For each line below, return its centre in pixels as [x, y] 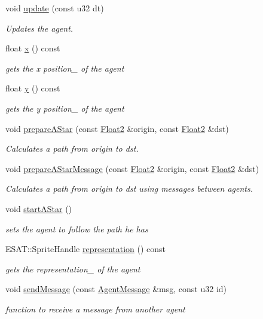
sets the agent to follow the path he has [77, 228]
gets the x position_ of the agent [65, 68]
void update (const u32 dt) [55, 8]
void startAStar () [39, 208]
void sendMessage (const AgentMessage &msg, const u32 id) [116, 289]
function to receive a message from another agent [95, 309]
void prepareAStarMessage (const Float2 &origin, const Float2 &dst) [132, 168]
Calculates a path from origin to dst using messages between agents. [129, 188]
